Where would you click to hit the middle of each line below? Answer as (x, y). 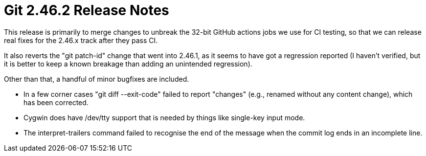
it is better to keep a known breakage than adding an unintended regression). (128, 64)
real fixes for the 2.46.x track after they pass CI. (81, 40)
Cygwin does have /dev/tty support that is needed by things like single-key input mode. (164, 117)
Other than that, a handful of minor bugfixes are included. (97, 79)
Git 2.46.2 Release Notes (87, 10)
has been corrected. (56, 102)
